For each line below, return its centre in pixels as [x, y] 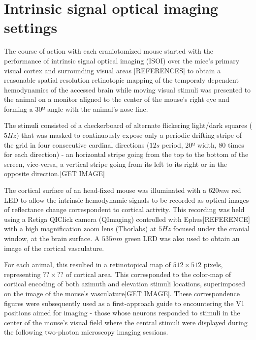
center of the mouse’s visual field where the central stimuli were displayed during [126, 322]
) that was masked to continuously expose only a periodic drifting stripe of [129, 135]
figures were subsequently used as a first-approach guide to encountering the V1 [124, 303]
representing [22, 274]
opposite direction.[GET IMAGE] [54, 173]
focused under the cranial [211, 229]
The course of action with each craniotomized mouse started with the [109, 51]
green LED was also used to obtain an [182, 238]
